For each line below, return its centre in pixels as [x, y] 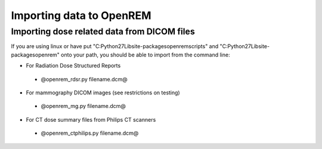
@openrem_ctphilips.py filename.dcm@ [90, 133]
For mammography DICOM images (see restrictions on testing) [103, 93]
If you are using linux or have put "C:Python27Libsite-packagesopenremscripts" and [115, 46]
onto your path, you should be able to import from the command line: [145, 55]
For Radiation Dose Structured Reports [73, 66]
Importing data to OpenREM [81, 15]
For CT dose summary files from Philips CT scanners [91, 119]
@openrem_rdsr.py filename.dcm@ [84, 79]
